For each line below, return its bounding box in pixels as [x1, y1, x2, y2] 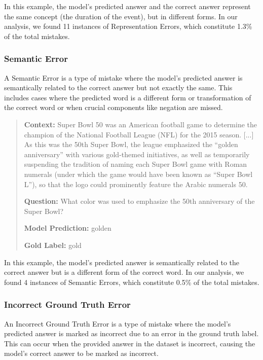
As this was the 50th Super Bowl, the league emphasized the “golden [24, 139, 238, 150]
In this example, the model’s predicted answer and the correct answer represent [4, 1, 251, 11]
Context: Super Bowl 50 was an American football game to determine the [24, 119, 257, 129]
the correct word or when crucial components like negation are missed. [4, 102, 223, 113]
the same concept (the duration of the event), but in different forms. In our [4, 11, 238, 21]
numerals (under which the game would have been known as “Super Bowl [24, 168, 253, 179]
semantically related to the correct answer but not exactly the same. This [4, 82, 233, 93]
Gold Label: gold [24, 239, 82, 250]
